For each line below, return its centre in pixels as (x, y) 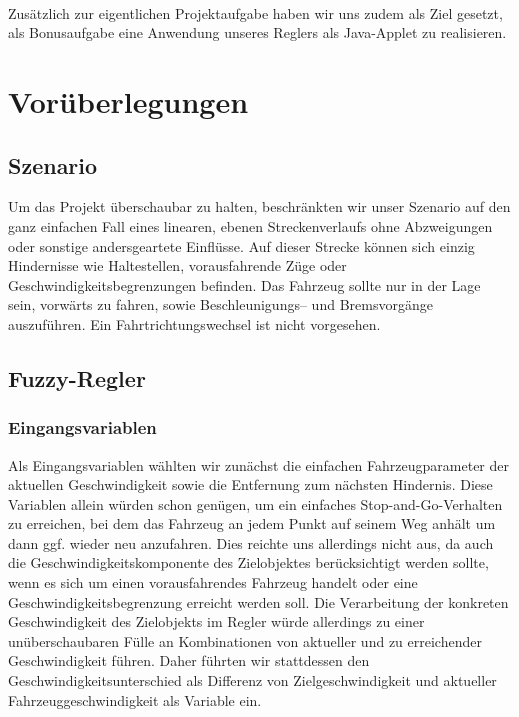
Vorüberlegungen (128, 100)
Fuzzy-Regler (77, 377)
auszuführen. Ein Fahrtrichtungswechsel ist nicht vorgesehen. (194, 323)
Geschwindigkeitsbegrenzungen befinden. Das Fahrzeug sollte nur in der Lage (244, 284)
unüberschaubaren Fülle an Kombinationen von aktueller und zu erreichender (245, 640)
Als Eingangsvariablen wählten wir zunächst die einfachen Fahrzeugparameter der (258, 464)
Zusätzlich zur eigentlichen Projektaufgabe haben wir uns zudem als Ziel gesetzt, (255, 12)
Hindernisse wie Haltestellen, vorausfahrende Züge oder (177, 265)
